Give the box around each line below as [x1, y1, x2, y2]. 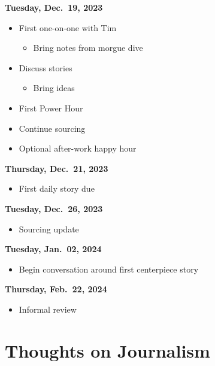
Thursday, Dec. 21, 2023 [5, 162, 108, 174]
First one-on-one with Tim [19, 21, 117, 34]
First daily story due [19, 182, 95, 195]
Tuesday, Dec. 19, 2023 [5, 1, 103, 13]
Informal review [19, 303, 77, 315]
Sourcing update [19, 222, 79, 235]
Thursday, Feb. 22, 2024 [5, 283, 107, 295]
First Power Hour [19, 101, 83, 114]
